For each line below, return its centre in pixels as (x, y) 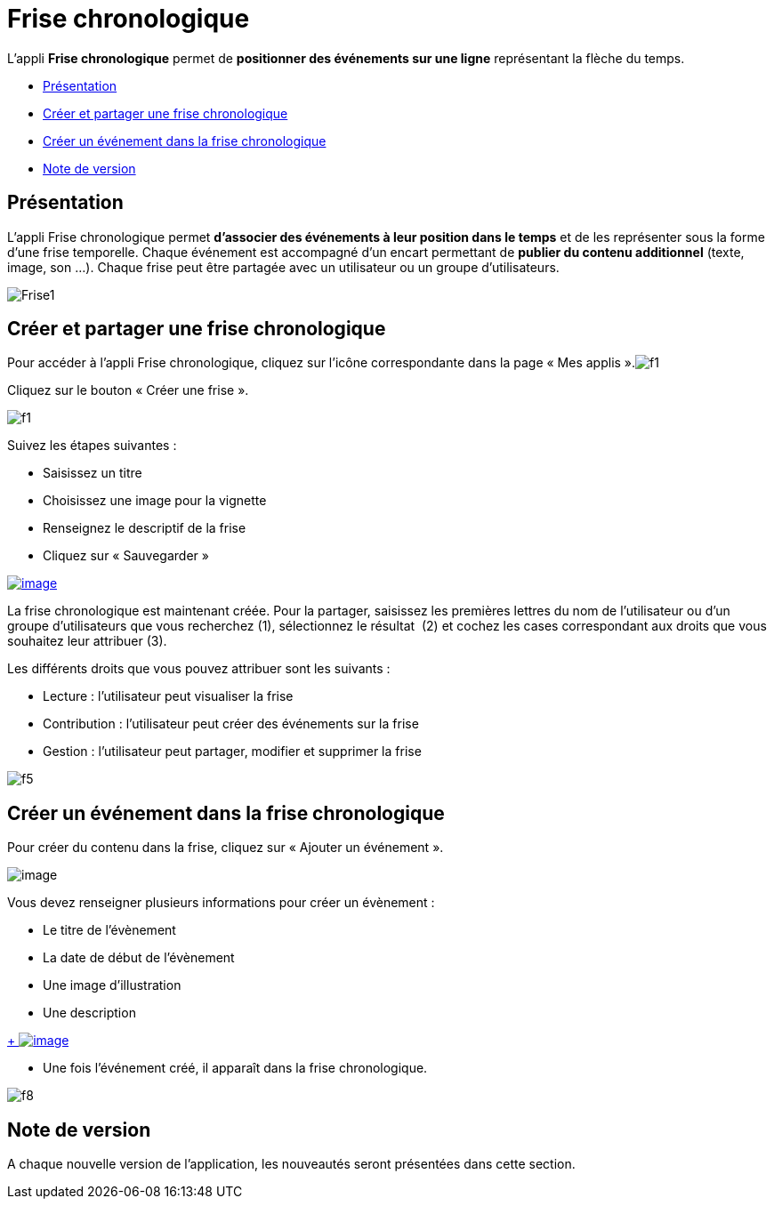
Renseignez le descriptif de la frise (145, 528)
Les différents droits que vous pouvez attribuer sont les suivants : (199, 669)
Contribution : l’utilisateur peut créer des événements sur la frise (231, 724)
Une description (89, 1013)
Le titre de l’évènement (109, 930)
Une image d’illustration (112, 985)
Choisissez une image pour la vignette (155, 501)
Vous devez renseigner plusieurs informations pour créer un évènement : (221, 903)
